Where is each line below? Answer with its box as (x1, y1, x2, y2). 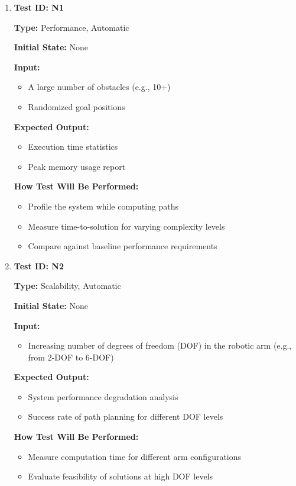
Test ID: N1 (14, 1, 64, 13)
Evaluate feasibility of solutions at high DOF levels (28, 470, 213, 482)
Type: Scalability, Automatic (14, 279, 121, 292)
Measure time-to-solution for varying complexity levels (28, 220, 225, 232)
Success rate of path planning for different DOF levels (28, 410, 223, 423)
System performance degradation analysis (28, 390, 178, 403)
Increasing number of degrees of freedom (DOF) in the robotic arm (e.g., (28, 339, 292, 352)
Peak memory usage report (28, 160, 126, 172)
